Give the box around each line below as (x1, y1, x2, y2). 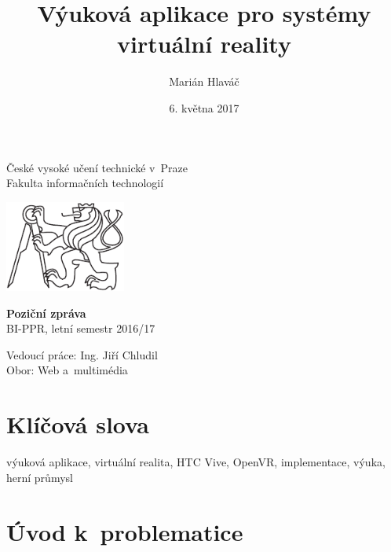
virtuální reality (117, 28, 291, 60)
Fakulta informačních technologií (6, 175, 164, 191)
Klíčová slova (6, 408, 149, 440)
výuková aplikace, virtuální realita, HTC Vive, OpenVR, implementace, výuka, (6, 454, 386, 470)
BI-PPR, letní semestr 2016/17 (6, 320, 155, 337)
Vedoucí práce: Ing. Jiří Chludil (6, 346, 158, 362)
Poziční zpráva (6, 304, 86, 321)
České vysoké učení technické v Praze (6, 159, 188, 175)
